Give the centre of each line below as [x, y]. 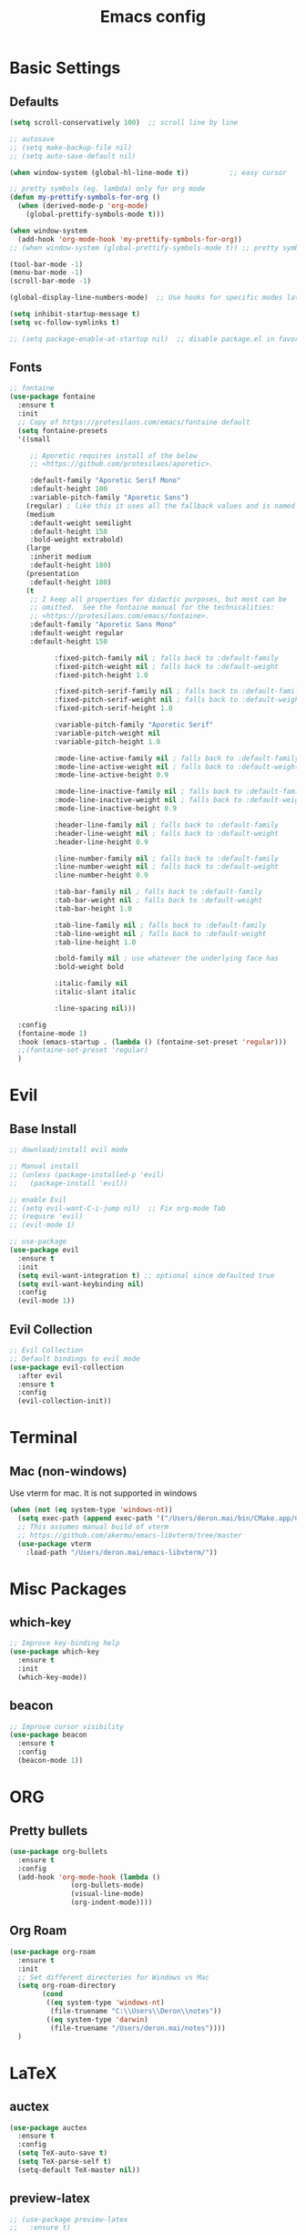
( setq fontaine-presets [62, 430]
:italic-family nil [91, 984]
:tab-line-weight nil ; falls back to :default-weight [160, 933]
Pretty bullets [49, 1831]
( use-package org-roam [52, 1952]
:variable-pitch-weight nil [107, 733]
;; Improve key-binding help [65, 1643]
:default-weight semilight [81, 523]
